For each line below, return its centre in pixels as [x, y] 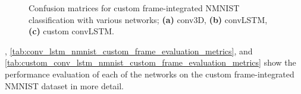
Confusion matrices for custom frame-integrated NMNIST [134, 8]
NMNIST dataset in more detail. [65, 85]
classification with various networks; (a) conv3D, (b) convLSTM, [148, 19]
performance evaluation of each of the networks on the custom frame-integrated [150, 74]
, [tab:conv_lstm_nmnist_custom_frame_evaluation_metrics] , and [129, 51]
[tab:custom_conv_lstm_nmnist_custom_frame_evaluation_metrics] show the [150, 62]
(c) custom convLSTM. [71, 31]
